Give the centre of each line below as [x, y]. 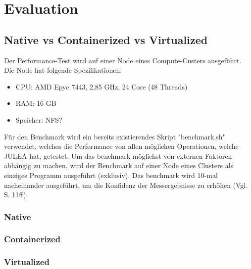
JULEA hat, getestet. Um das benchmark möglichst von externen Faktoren [118, 156]
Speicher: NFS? [39, 119]
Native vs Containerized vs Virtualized [106, 39]
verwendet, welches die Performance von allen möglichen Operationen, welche [121, 146]
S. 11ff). [16, 195]
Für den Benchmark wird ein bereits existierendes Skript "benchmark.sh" [115, 136]
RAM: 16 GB [36, 103]
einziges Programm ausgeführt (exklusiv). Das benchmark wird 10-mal [111, 175]
